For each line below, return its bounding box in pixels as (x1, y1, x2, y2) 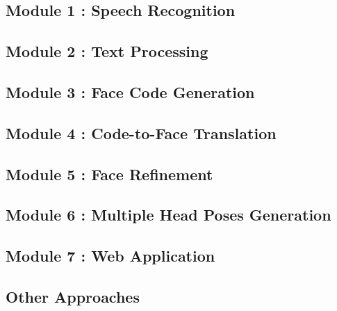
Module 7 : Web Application (6, 245, 215, 266)
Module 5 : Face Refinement (6, 163, 213, 184)
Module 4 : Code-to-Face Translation (6, 122, 277, 143)
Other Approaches (6, 285, 140, 307)
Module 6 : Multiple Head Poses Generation (6, 204, 331, 225)
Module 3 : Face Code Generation (6, 81, 255, 102)
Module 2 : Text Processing (6, 40, 208, 62)
